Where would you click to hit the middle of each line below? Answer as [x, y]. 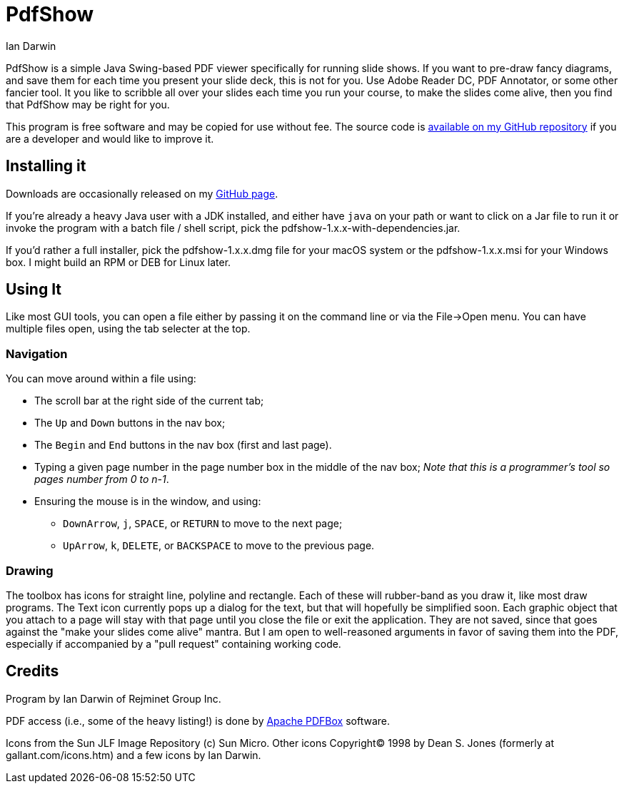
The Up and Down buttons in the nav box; [130, 423]
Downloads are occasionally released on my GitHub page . [142, 193]
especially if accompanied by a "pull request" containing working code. [173, 643]
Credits [32, 671]
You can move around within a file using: [101, 379]
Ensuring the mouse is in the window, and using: [148, 502]
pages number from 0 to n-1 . [102, 479]
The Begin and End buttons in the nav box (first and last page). [183, 445]
